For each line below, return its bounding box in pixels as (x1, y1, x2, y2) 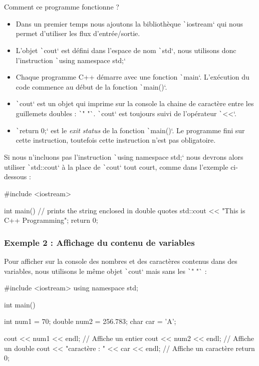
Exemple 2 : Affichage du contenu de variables (4, 236, 195, 248)
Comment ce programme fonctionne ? (4, 2, 119, 12)
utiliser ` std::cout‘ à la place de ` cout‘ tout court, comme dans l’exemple (4, 161, 228, 172)
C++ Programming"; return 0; (4, 215, 98, 225)
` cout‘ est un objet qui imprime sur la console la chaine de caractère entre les (16, 98, 254, 109)
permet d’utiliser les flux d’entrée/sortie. (16, 28, 140, 39)
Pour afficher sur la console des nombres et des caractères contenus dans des (4, 255, 237, 266)
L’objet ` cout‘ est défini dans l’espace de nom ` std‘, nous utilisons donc (16, 45, 236, 55)
